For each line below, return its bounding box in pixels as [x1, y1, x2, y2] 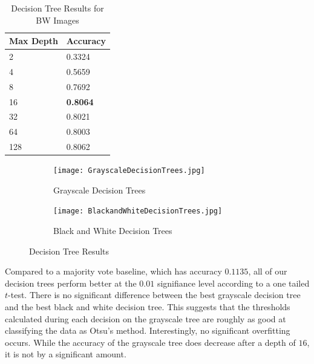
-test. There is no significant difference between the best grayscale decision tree [8, 288, 301, 301]
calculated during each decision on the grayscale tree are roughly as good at [5, 312, 286, 325]
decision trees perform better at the [5, 276, 137, 289]
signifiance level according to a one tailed [157, 276, 310, 289]
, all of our [248, 265, 287, 278]
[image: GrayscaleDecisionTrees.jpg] [53, 166, 205, 175]
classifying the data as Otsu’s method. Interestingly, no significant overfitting [5, 324, 290, 337]
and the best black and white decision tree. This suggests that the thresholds [5, 301, 290, 313]
